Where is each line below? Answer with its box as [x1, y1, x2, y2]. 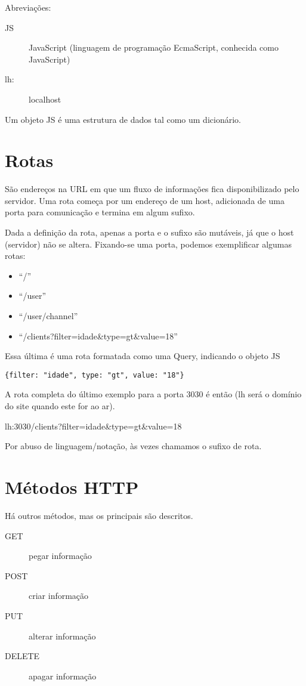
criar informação [29, 589, 89, 602]
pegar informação [29, 549, 92, 562]
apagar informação [29, 669, 97, 682]
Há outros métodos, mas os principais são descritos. [5, 509, 193, 521]
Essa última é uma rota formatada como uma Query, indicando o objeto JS [5, 350, 280, 362]
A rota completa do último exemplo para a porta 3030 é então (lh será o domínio [5, 388, 302, 400]
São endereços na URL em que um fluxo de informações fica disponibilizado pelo [5, 183, 299, 195]
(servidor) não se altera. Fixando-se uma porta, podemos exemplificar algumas [5, 237, 292, 250]
